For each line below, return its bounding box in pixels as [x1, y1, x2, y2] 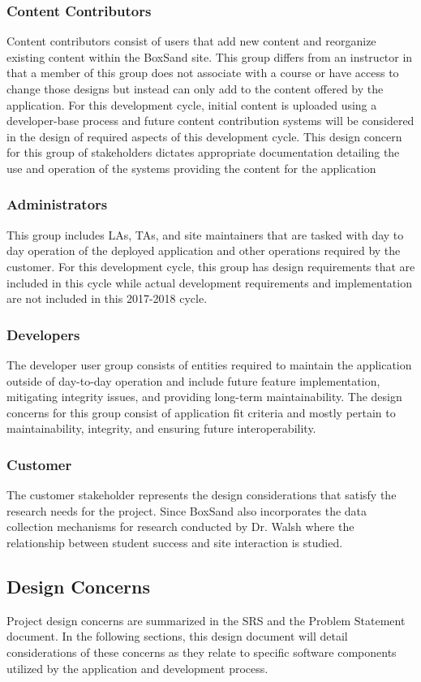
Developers [6, 324, 80, 344]
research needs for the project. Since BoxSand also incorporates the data [6, 502, 367, 519]
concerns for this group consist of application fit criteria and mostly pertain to [6, 404, 396, 421]
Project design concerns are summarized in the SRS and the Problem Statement [6, 611, 406, 628]
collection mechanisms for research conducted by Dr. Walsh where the [6, 518, 354, 535]
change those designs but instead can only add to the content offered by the [6, 80, 384, 97]
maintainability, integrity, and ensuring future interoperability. [6, 420, 316, 437]
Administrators [6, 194, 108, 214]
